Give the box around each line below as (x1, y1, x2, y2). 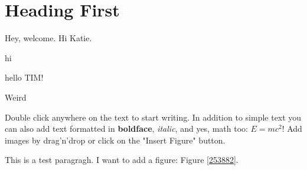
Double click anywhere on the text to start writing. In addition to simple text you (5, 111, 302, 123)
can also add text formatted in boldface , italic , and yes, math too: (5, 122, 248, 135)
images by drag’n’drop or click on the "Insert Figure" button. (5, 134, 226, 146)
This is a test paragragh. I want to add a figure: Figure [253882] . (5, 154, 239, 166)
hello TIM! (5, 71, 44, 84)
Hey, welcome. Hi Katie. (5, 32, 92, 44)
